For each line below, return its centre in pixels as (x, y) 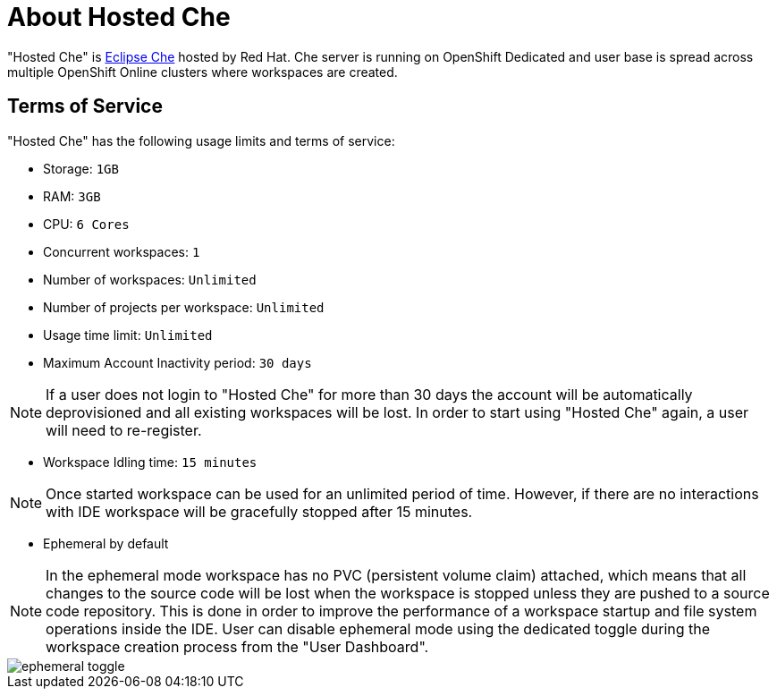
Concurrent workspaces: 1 (122, 251)
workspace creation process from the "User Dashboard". (237, 646)
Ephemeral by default (106, 543)
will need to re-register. (124, 430)
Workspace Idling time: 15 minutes (150, 462)
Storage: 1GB (81, 168)
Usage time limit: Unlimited (128, 335)
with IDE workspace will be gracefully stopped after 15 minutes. (259, 511)
